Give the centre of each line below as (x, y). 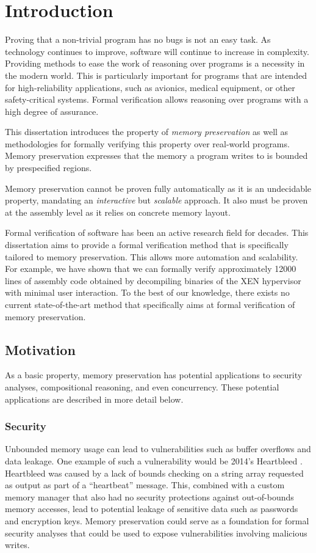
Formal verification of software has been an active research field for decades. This (157, 233)
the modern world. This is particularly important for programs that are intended (156, 75)
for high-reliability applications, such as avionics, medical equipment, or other (150, 87)
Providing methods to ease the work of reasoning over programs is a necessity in (155, 63)
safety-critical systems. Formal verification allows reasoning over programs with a (157, 99)
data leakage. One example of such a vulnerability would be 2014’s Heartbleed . (154, 460)
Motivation (40, 349)
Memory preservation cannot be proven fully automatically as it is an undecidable (158, 188)
